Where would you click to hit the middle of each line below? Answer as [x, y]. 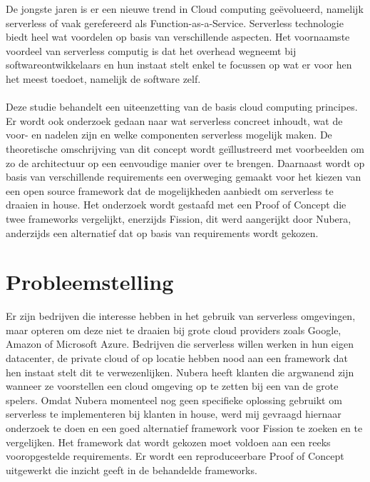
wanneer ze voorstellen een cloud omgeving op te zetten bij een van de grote [172, 386]
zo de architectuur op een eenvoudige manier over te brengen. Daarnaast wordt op [185, 162]
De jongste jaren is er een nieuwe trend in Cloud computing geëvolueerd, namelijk [185, 9]
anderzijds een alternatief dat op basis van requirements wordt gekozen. [162, 232]
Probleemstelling [90, 282]
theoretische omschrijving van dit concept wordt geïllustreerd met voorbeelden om [185, 148]
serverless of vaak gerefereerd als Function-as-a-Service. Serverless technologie [175, 22]
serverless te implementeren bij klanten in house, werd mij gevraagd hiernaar [174, 414]
